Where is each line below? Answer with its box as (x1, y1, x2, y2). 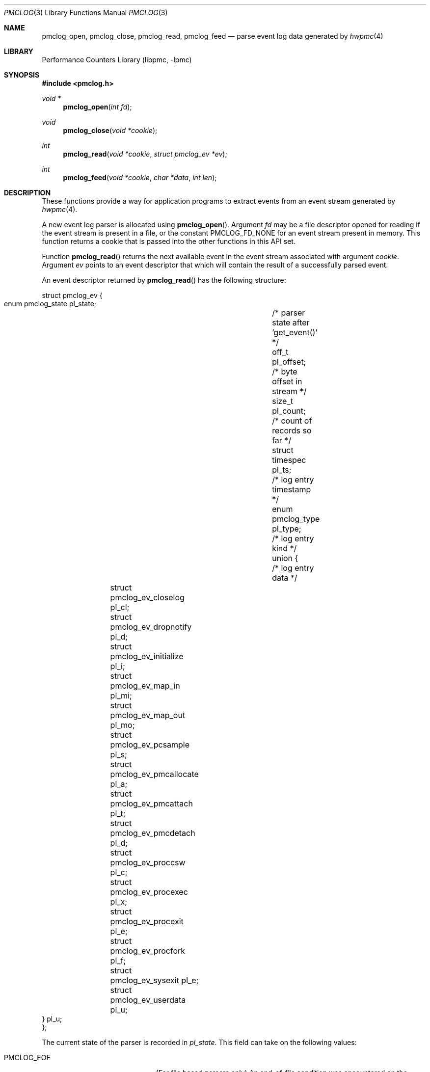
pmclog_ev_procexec (110, 887, 188, 897)
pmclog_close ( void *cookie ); (63, 126, 158, 134)
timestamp (272, 484, 311, 494)
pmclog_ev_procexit (110, 916, 184, 926)
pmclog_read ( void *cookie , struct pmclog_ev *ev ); (63, 150, 227, 158)
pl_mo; (110, 720, 135, 730)
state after (272, 318, 310, 327)
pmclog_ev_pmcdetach (110, 828, 195, 838)
